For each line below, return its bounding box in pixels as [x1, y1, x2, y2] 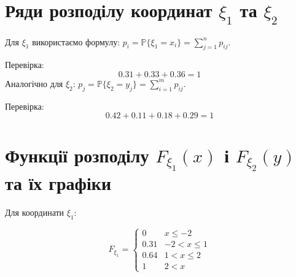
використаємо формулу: [32, 35, 120, 48]
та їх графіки [5, 170, 112, 195]
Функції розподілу [5, 142, 149, 167]
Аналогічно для [5, 77, 63, 89]
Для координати [5, 206, 64, 219]
